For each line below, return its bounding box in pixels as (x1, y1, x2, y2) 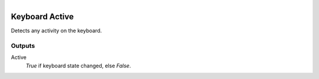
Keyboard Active (11, 12, 74, 22)
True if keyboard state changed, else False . (25, 62, 131, 69)
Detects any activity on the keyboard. (11, 27, 102, 35)
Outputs (11, 42, 35, 50)
